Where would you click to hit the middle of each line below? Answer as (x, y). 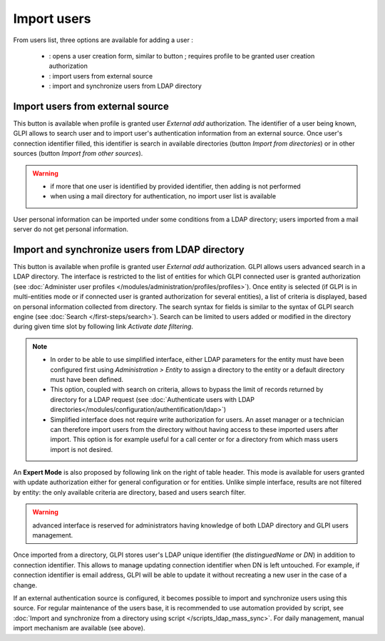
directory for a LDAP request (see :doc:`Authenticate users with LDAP (152, 399)
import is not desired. (82, 449)
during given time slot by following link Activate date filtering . (103, 327)
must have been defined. (87, 379)
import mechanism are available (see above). (79, 628)
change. (25, 585)
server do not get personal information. (71, 229)
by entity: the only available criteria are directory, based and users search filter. (129, 492)
